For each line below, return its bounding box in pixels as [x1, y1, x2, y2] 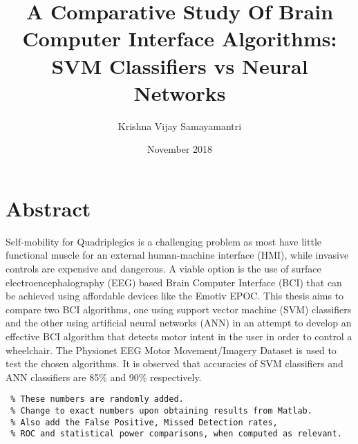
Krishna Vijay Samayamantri [117, 118, 242, 133]
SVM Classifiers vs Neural [51, 51, 308, 80]
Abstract [6, 194, 91, 222]
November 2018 [147, 142, 213, 156]
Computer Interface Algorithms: [22, 24, 337, 53]
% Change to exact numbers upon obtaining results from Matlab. [10, 406, 312, 416]
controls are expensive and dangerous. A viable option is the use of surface [6, 261, 321, 275]
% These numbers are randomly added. [10, 394, 184, 405]
